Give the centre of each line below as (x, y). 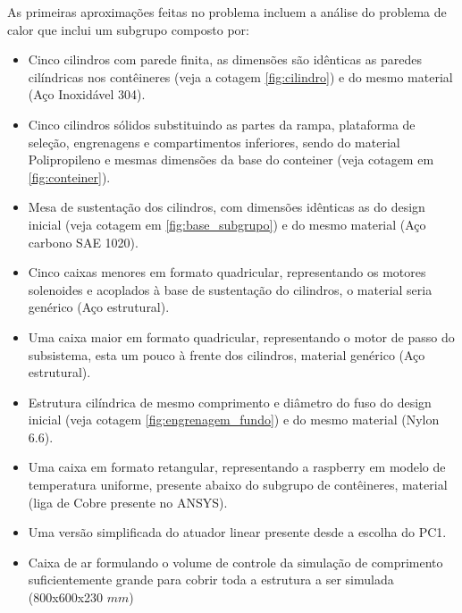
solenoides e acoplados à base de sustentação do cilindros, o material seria (230, 289)
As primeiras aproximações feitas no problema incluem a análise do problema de (227, 12)
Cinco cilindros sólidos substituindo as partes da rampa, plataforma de (222, 124)
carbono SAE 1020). (83, 242)
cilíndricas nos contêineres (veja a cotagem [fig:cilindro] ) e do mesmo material (240, 76)
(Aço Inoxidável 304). (87, 94)
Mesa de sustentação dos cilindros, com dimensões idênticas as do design (227, 207)
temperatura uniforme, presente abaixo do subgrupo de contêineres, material (238, 485)
